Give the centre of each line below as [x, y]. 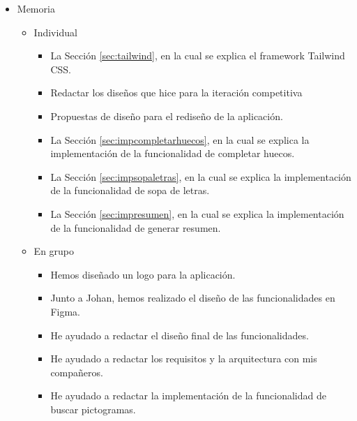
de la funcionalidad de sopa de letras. [130, 190]
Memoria [36, 8]
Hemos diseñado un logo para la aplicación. [143, 274]
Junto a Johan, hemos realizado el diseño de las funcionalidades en [193, 298]
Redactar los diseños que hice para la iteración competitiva [176, 93]
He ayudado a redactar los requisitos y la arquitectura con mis [184, 359]
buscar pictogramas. [93, 409]
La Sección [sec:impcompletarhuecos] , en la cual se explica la [180, 139]
